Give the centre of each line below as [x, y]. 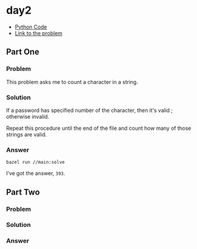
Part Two [23, 192]
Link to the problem [39, 33]
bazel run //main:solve [36, 162]
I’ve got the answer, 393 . [36, 173]
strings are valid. [26, 134]
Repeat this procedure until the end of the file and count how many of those [99, 128]
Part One [23, 52]
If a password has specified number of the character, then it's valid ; [90, 110]
